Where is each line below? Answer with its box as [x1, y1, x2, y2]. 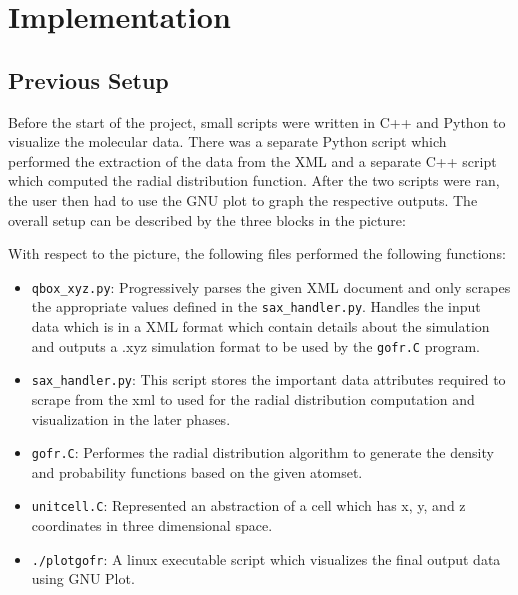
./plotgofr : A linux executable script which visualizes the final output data [31, 548, 501, 569]
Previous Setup [8, 64, 169, 95]
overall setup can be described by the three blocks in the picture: [8, 209, 406, 230]
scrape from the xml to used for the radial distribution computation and [31, 388, 475, 409]
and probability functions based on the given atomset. [31, 461, 363, 482]
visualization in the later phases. [31, 408, 231, 429]
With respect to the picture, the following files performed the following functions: [8, 243, 506, 264]
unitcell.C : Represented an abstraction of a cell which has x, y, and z [31, 495, 466, 516]
